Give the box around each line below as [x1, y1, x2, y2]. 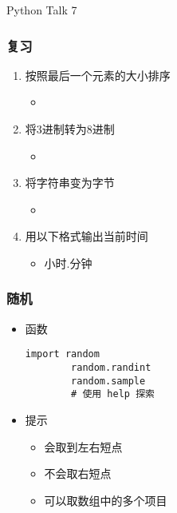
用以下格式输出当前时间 [25, 228, 148, 245]
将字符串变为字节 [25, 174, 115, 191]
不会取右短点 [44, 465, 112, 482]
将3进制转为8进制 [25, 121, 115, 137]
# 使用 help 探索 [71, 388, 155, 400]
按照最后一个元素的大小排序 [25, 66, 171, 83]
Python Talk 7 [6, 2, 77, 18]
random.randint [71, 362, 151, 374]
